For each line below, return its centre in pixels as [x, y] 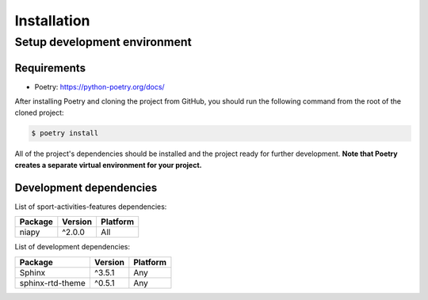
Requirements [50, 68]
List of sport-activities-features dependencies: [91, 207]
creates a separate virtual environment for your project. [108, 165]
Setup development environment [103, 42]
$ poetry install [65, 133]
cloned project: [39, 112]
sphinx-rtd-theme [53, 283]
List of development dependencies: [73, 247]
